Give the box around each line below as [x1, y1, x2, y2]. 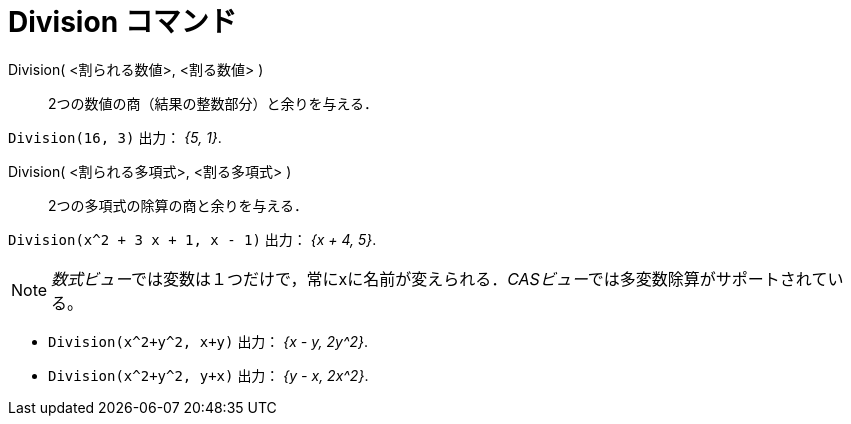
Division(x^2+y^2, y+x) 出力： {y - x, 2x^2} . [48, 366, 369, 384]
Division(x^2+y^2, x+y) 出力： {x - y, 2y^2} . [48, 332, 369, 350]
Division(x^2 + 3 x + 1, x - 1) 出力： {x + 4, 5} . [8, 230, 377, 248]
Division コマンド [8, 5, 237, 39]
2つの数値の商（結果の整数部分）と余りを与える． [48, 94, 379, 112]
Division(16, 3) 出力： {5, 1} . [8, 128, 222, 146]
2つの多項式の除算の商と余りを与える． [48, 196, 309, 214]
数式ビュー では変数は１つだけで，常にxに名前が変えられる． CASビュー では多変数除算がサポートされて [51, 268, 828, 289]
